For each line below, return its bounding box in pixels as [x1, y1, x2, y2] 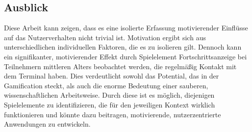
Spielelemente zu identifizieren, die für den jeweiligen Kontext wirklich [4, 99, 215, 109]
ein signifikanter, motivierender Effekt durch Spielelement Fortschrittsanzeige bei [4, 51, 247, 61]
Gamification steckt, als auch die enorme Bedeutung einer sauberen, [4, 80, 208, 90]
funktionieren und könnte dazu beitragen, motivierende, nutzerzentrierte [4, 109, 221, 119]
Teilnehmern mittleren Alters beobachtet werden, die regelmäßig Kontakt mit [4, 61, 237, 71]
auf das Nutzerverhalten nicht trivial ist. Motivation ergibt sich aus [4, 32, 206, 42]
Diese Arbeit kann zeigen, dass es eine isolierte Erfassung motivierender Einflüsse [4, 23, 248, 33]
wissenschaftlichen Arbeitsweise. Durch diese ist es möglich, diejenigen [4, 90, 215, 100]
